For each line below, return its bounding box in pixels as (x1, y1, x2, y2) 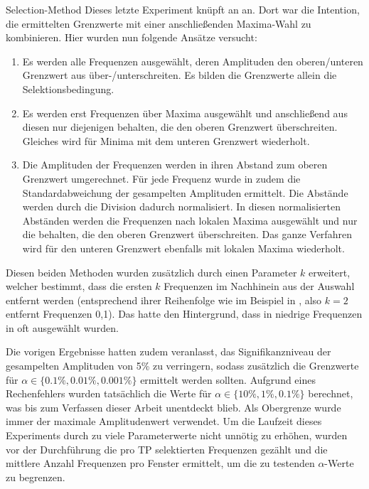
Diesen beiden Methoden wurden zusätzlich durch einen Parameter (6, 264, 297, 279)
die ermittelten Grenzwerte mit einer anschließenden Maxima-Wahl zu (6, 16, 311, 31)
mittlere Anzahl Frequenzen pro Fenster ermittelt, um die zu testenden (6, 456, 315, 471)
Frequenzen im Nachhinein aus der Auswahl (164, 279, 355, 294)
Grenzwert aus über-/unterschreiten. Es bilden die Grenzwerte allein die (22, 68, 337, 82)
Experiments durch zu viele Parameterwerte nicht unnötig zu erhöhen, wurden (6, 428, 348, 443)
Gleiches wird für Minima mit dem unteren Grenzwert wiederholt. (22, 133, 310, 148)
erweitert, (309, 264, 351, 279)
